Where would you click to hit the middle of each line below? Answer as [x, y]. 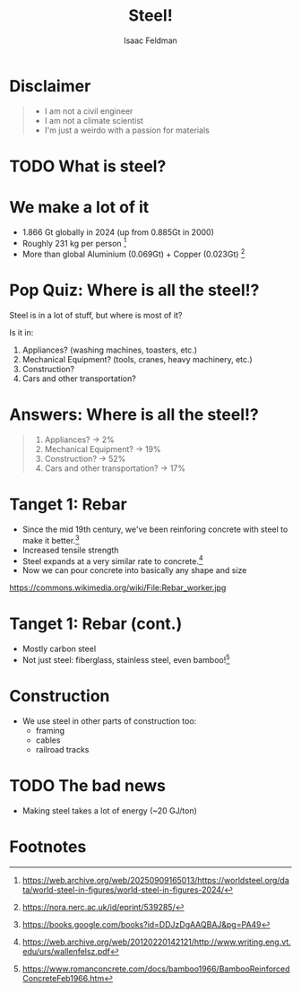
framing [50, 730]
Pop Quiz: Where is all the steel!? [134, 290]
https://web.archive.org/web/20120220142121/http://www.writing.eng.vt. [156, 942]
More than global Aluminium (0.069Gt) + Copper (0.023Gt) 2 [133, 254]
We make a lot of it [79, 208]
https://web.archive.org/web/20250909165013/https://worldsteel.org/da [155, 880]
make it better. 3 [51, 539]
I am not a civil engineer [89, 111]
